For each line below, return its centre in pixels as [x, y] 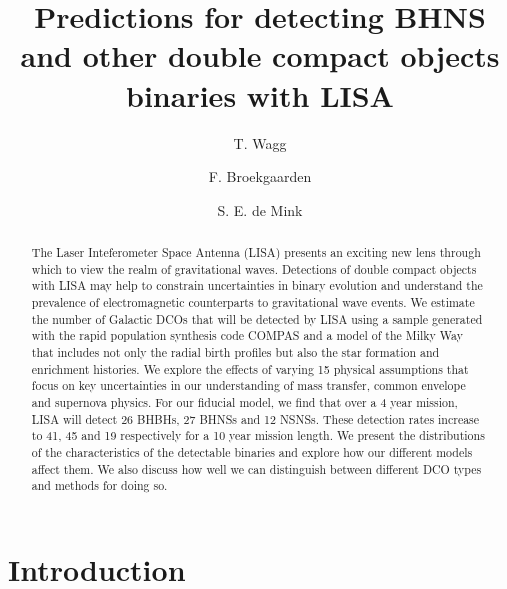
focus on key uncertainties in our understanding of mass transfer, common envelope [248, 385]
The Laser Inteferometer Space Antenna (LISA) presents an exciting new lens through [256, 252]
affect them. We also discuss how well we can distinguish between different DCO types [256, 468]
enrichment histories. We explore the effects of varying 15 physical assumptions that [250, 368]
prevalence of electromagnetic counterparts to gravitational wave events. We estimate [253, 302]
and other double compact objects [260, 55]
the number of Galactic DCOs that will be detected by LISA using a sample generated [257, 318]
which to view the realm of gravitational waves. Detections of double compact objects [254, 268]
